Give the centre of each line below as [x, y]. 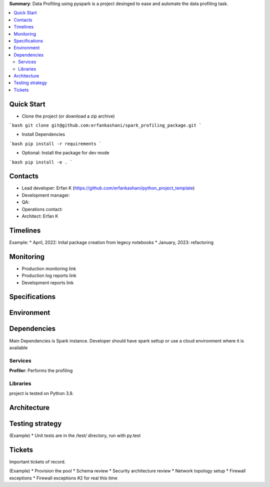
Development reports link [48, 282]
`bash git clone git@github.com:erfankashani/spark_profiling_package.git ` [105, 125]
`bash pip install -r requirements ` [55, 143]
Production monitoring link [49, 268]
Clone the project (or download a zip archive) [68, 116]
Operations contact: [42, 209]
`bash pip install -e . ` [41, 162]
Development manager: [46, 195]
